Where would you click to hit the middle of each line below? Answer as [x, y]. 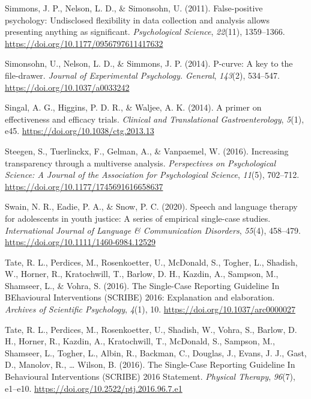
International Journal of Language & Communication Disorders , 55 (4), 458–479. [153, 230]
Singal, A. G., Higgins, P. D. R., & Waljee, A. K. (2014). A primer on [133, 107]
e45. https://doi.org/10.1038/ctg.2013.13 [80, 131]
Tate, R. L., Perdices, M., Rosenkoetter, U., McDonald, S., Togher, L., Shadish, [151, 262]
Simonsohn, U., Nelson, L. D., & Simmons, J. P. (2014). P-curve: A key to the [149, 63]
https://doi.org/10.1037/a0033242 [67, 87]
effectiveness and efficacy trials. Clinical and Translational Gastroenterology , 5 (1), [155, 119]
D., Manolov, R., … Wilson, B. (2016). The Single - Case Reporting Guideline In [150, 364]
